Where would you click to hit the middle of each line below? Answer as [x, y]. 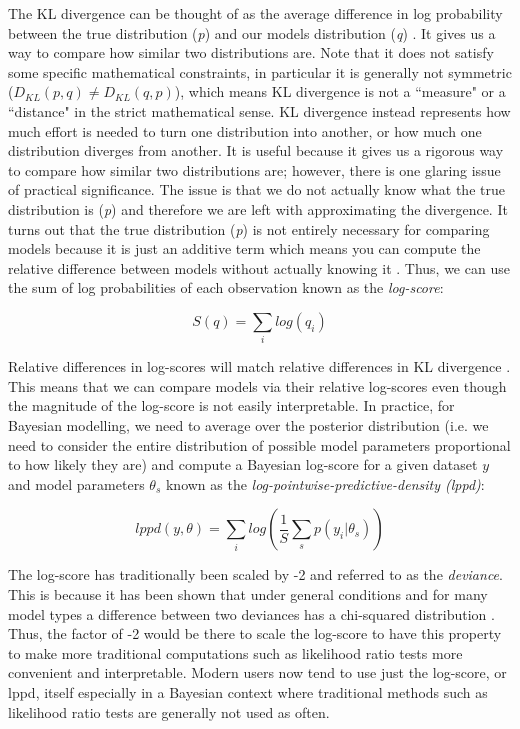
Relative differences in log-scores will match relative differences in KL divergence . [259, 366]
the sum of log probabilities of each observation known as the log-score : [226, 287]
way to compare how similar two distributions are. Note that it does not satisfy [251, 52]
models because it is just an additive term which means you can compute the [244, 248]
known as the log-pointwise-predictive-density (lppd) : [325, 483]
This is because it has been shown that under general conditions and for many [248, 593]
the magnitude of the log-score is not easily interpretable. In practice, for [231, 405]
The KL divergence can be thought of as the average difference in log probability [255, 13]
